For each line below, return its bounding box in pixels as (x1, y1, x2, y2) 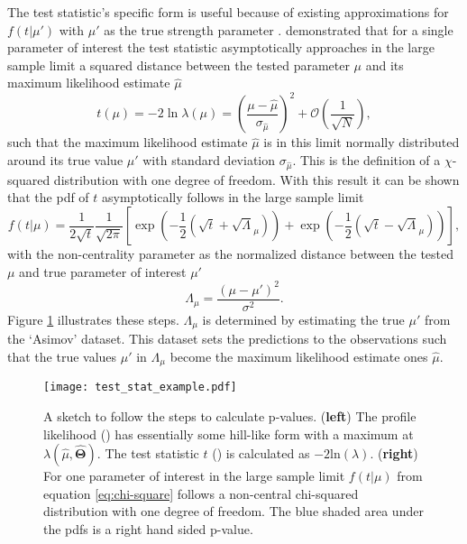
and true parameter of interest (19, 262, 187, 281)
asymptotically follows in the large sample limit (102, 188, 364, 207)
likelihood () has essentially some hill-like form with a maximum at (43, 424, 414, 443)
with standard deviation (142, 151, 276, 170)
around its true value (7, 151, 124, 170)
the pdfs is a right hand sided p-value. (43, 519, 253, 538)
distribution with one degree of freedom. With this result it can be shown (53, 170, 460, 189)
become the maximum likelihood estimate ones (169, 346, 428, 365)
